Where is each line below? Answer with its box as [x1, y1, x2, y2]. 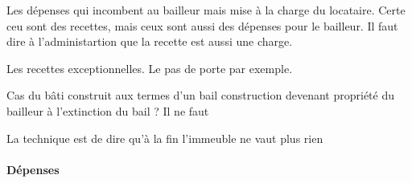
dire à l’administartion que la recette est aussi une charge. [6, 33, 293, 50]
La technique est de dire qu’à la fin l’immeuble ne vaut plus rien [6, 129, 323, 146]
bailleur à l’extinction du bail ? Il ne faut [6, 102, 209, 119]
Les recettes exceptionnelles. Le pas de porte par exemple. [6, 59, 293, 76]
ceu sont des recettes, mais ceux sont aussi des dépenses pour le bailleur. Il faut [6, 17, 398, 34]
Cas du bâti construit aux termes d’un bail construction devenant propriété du [6, 87, 394, 104]
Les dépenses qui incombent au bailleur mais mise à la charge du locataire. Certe [6, 2, 406, 18]
